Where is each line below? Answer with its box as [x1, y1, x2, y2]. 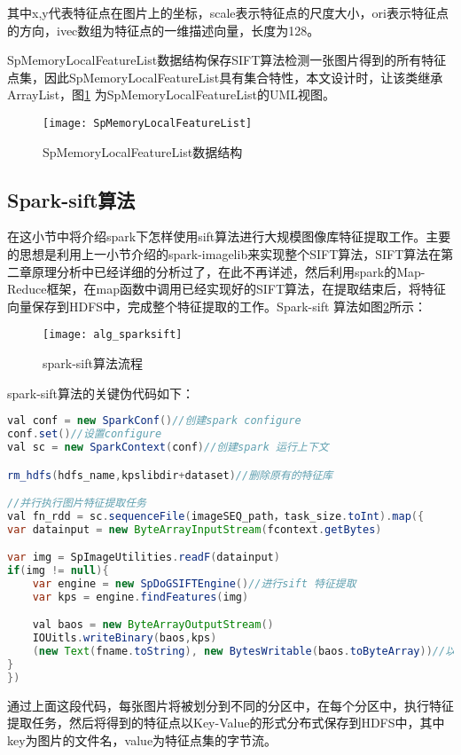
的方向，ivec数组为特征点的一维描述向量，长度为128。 [7, 20, 320, 39]
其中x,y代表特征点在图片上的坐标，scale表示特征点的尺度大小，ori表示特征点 [7, 4, 449, 21]
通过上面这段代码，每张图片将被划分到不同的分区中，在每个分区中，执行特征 [7, 696, 454, 714]
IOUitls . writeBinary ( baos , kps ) [32, 632, 217, 645]
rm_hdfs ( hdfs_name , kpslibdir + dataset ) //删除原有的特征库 [7, 468, 333, 482]
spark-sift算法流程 [43, 354, 143, 373]
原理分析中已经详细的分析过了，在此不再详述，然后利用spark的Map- [31, 262, 426, 280]
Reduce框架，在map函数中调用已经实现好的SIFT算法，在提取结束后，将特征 [7, 279, 447, 298]
